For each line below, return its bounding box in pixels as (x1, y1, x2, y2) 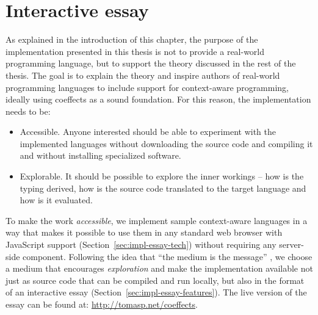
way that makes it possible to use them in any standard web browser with (5, 226, 283, 239)
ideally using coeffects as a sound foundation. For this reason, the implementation (5, 93, 311, 106)
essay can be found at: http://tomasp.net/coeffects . (5, 298, 198, 310)
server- (279, 238, 304, 251)
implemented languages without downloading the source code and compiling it (20, 137, 313, 150)
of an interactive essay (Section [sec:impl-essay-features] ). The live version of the (5, 286, 307, 299)
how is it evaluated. (20, 194, 93, 206)
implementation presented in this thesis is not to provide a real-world (5, 45, 265, 57)
